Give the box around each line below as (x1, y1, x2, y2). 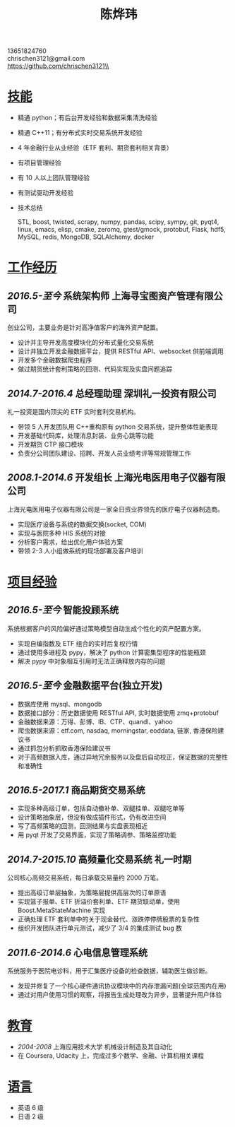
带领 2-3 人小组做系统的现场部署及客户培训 (17, 546, 143, 555)
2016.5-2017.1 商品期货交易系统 (7, 784, 145, 796)
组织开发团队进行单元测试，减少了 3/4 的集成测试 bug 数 (17, 924, 182, 933)
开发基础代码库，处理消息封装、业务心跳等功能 (17, 431, 154, 439)
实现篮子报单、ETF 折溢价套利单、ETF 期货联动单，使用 (17, 897, 181, 906)
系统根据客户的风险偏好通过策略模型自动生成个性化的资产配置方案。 (7, 624, 205, 632)
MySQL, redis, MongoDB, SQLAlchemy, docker (17, 232, 155, 241)
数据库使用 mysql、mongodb (17, 700, 102, 708)
